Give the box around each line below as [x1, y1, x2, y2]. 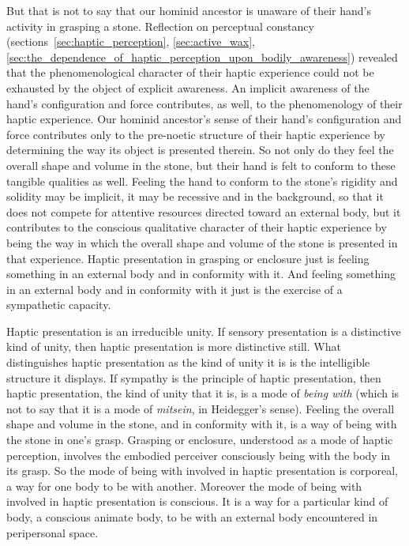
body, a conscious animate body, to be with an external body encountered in [6, 509, 378, 525]
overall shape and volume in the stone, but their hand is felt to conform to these [6, 156, 396, 173]
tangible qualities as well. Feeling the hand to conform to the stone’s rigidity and [6, 172, 398, 189]
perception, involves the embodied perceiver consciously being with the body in [6, 446, 391, 463]
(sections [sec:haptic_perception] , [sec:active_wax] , [6, 33, 255, 50]
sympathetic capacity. [6, 296, 111, 313]
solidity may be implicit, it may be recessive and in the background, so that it [6, 188, 384, 205]
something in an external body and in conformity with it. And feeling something [6, 265, 396, 282]
